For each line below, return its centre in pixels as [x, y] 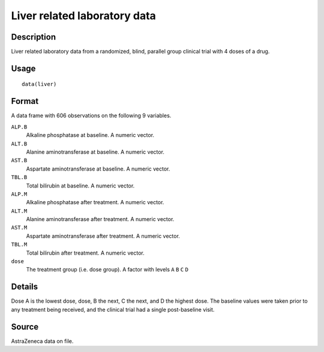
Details [25, 287]
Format [25, 101]
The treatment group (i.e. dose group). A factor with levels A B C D [107, 270]
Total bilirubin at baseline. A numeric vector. [80, 186]
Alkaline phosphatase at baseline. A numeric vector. [90, 135]
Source [25, 326]
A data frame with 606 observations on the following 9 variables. [91, 116]
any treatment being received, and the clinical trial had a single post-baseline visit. [113, 309]
